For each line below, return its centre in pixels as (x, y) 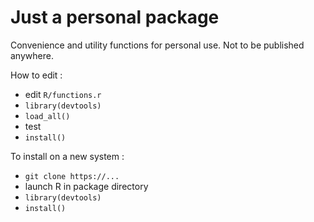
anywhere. (32, 55)
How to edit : (36, 75)
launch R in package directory (86, 186)
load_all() (47, 116)
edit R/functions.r (63, 94)
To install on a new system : (67, 156)
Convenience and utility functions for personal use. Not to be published (157, 45)
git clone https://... (72, 176)
